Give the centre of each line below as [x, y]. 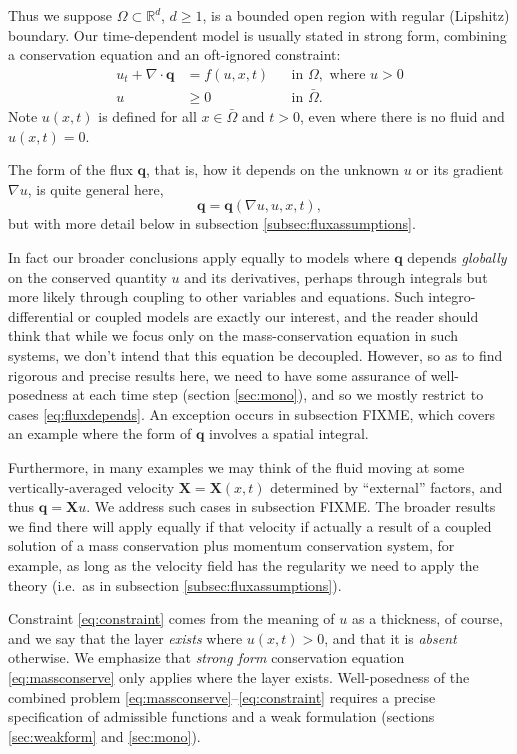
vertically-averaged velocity [91, 486]
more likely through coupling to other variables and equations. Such [216, 296]
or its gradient [460, 169]
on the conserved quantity [87, 276]
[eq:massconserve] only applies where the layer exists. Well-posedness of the [239, 676]
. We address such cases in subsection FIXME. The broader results [291, 506]
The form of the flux [70, 169]
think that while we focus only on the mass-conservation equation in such [233, 335]
